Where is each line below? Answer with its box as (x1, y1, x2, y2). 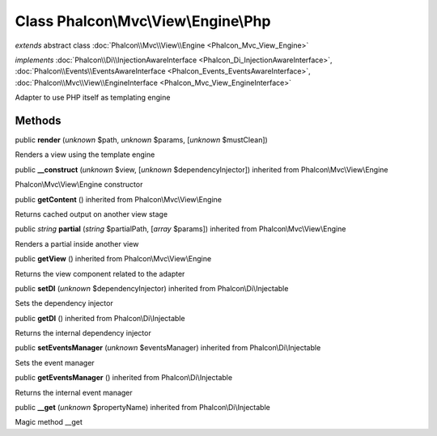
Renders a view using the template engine (15, 150, 155, 159)
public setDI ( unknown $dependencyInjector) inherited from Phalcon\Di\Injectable (15, 283, 289, 293)
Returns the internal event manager (15, 387, 133, 397)
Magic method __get (15, 417, 83, 427)
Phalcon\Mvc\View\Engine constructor (15, 180, 143, 189)
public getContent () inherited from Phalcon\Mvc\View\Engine (15, 194, 223, 204)
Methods (15, 113, 62, 127)
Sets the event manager (15, 358, 95, 367)
